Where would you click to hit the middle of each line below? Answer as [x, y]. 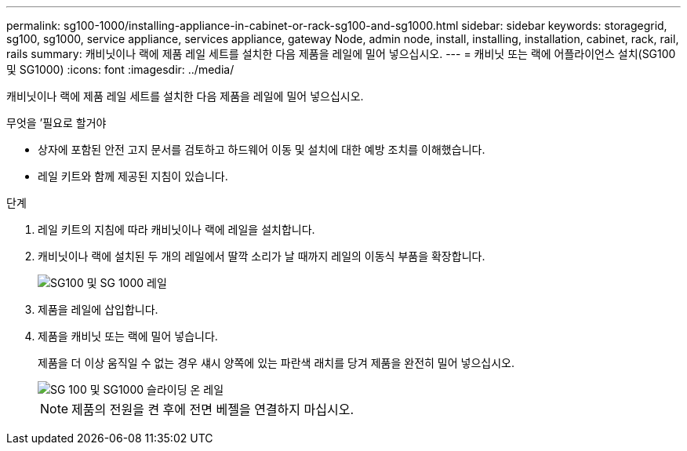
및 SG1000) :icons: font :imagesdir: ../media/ [120, 69]
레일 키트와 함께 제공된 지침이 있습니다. [133, 176]
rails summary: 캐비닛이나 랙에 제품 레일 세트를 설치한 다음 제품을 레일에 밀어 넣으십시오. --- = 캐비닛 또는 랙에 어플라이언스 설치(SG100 [341, 54]
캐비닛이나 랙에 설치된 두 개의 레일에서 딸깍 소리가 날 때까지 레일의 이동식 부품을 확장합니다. [262, 256]
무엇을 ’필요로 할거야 [56, 123]
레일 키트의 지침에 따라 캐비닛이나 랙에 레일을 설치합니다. [176, 229]
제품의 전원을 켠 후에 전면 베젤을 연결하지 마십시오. [213, 409]
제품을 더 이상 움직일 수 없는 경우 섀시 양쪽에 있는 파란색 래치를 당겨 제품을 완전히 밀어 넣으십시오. [276, 363]
